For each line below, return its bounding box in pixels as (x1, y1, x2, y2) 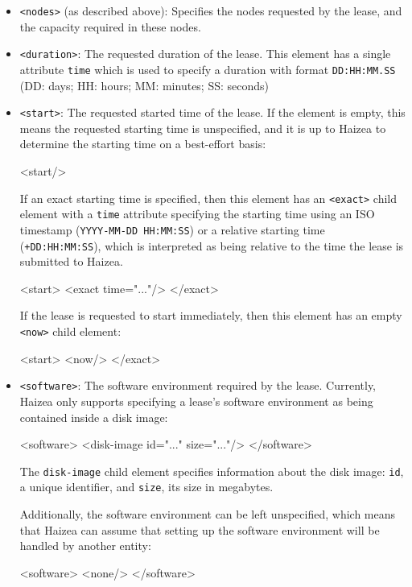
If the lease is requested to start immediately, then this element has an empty (19, 307, 402, 324)
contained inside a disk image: (19, 408, 168, 425)
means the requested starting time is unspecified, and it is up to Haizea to (19, 119, 386, 136)
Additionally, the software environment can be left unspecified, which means (19, 506, 396, 522)
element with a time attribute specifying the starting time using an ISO (19, 205, 375, 222)
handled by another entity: (19, 537, 151, 554)
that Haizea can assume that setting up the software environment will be (19, 521, 380, 538)
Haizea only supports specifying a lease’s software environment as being (19, 392, 373, 409)
